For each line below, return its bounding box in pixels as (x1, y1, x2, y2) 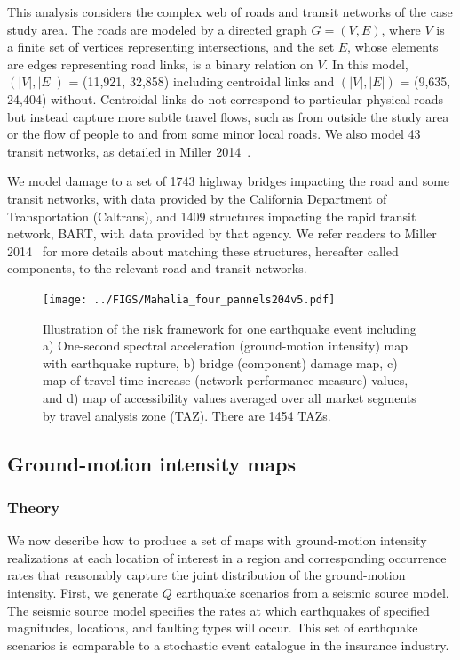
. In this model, (324, 54, 408, 73)
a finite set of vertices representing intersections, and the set (7, 37, 335, 56)
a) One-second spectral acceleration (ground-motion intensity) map (43, 336, 408, 355)
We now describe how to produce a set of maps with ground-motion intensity (7, 531, 427, 550)
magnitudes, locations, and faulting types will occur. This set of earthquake (7, 618, 418, 637)
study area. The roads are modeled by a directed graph (7, 20, 307, 38)
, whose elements (347, 37, 439, 56)
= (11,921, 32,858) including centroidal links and (68, 72, 335, 91)
